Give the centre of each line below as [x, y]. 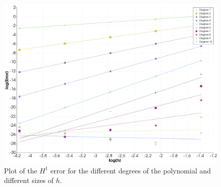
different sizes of [29, 180]
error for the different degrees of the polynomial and [131, 170]
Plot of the [21, 170]
